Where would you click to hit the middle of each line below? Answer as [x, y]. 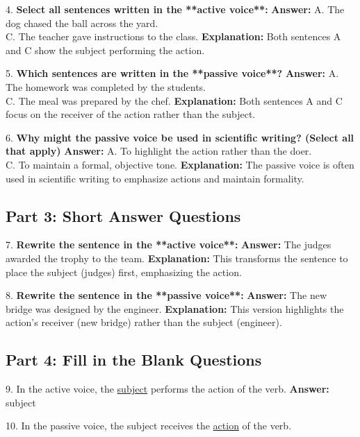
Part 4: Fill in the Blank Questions [134, 360]
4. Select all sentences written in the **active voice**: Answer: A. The [175, 9]
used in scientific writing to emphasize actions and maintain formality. [155, 178]
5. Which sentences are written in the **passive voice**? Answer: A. [172, 73]
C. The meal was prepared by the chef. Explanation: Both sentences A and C [174, 100]
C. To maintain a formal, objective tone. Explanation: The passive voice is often [180, 164]
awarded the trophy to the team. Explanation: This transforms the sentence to [177, 258]
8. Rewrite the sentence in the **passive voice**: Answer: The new [166, 295]
